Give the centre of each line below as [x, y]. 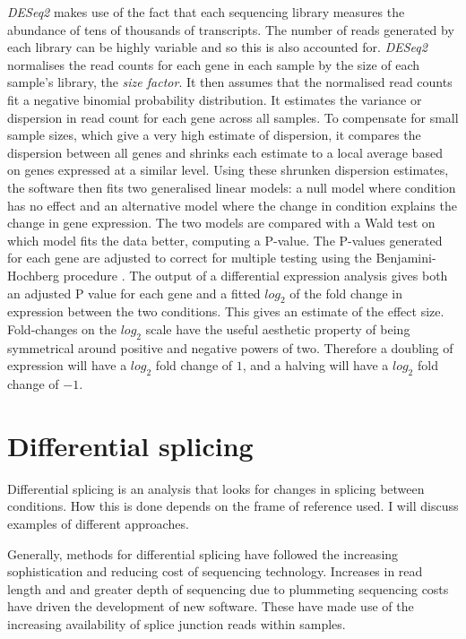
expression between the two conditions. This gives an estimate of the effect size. [226, 311]
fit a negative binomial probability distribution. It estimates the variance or [215, 99]
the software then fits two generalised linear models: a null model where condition [232, 187]
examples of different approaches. [98, 523]
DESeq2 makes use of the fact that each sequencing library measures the [206, 12]
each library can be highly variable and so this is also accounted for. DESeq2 [217, 47]
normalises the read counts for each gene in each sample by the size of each [214, 64]
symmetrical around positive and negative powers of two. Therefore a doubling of [230, 347]
